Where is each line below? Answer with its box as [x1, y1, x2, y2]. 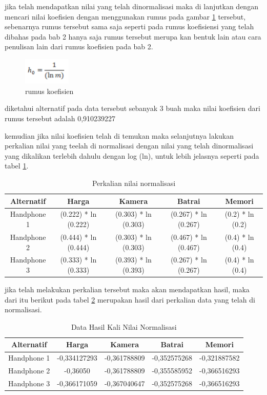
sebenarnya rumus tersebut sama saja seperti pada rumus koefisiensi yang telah [5, 21, 254, 32]
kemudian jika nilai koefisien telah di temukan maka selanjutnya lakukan [5, 130, 234, 141]
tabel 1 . [5, 160, 29, 171]
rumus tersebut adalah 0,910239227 [5, 113, 116, 124]
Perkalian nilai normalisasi [92, 178, 176, 189]
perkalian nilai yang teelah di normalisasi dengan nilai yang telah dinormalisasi [5, 140, 254, 151]
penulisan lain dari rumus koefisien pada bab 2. [5, 41, 153, 52]
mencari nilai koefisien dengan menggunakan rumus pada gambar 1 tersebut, [5, 11, 246, 22]
